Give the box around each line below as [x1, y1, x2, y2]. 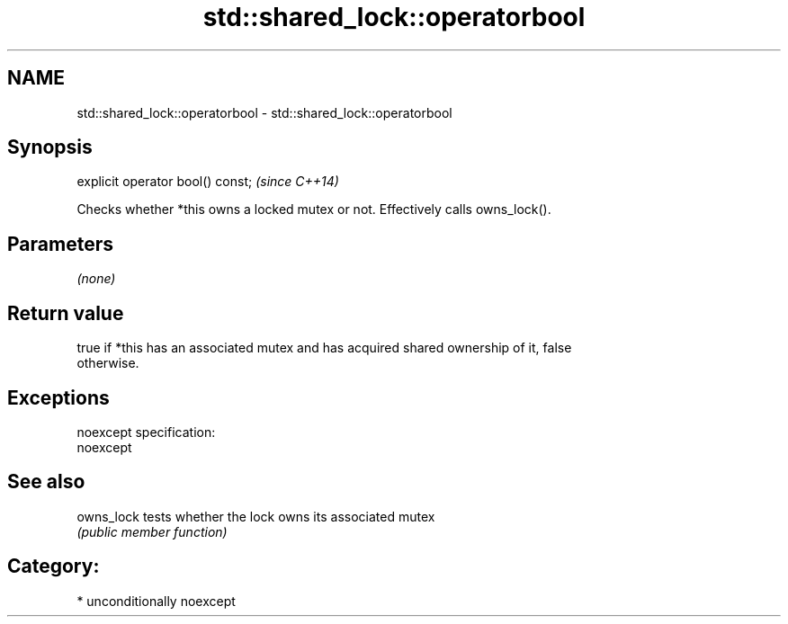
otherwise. [76, 355, 139, 371]
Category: [7, 555, 100, 578]
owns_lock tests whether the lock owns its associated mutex [76, 508, 435, 524]
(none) [76, 271, 116, 287]
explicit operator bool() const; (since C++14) [76, 174, 339, 190]
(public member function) [76, 523, 228, 539]
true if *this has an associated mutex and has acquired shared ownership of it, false [76, 340, 572, 356]
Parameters [7, 232, 113, 255]
